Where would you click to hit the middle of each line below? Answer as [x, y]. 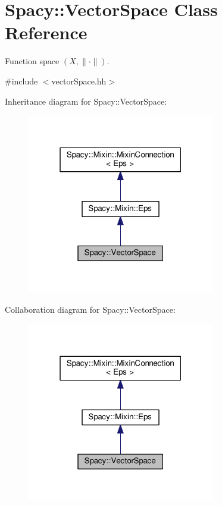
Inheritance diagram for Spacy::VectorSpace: [86, 101]
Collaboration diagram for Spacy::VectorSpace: [90, 309]
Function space [32, 61]
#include [21, 81]
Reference [46, 32]
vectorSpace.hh [79, 81]
